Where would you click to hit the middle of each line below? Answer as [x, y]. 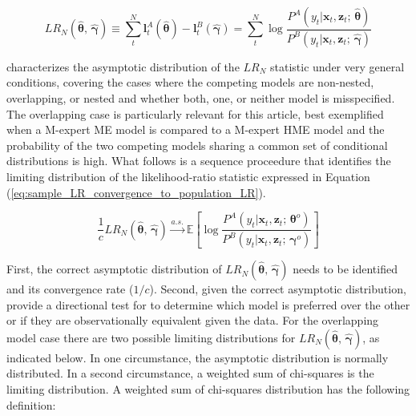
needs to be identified [345, 269]
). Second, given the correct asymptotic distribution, [278, 289]
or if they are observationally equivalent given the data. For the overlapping [193, 320]
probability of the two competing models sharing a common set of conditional [197, 145]
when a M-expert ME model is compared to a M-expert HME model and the [196, 129]
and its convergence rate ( [70, 289]
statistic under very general [337, 66]
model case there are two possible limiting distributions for [151, 337]
